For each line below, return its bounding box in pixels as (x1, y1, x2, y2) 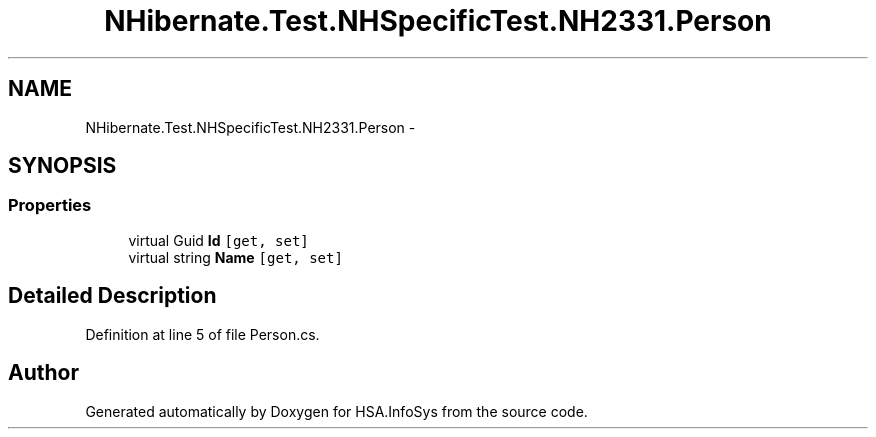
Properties (8, 195, 92, 216)
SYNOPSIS (8, 153, 117, 179)
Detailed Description (8, 283, 217, 309)
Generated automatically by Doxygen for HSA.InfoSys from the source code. (85, 402, 588, 420)
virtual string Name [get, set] (128, 248, 343, 266)
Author (8, 360, 79, 386)
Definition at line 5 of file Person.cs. (85, 325, 320, 343)
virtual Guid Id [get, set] (128, 231, 309, 249)
